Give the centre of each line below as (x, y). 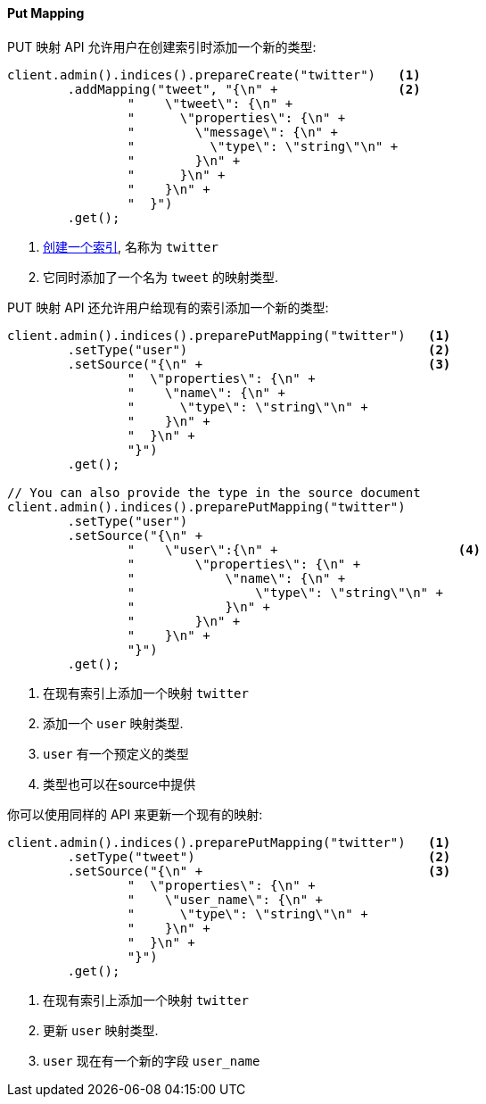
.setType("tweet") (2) (259, 856)
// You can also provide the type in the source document (214, 492)
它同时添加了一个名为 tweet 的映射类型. (161, 277)
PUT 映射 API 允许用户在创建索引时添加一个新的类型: (162, 46)
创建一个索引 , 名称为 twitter (131, 246)
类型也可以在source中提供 (119, 784)
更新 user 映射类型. (101, 1030)
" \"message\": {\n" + (232, 132)
